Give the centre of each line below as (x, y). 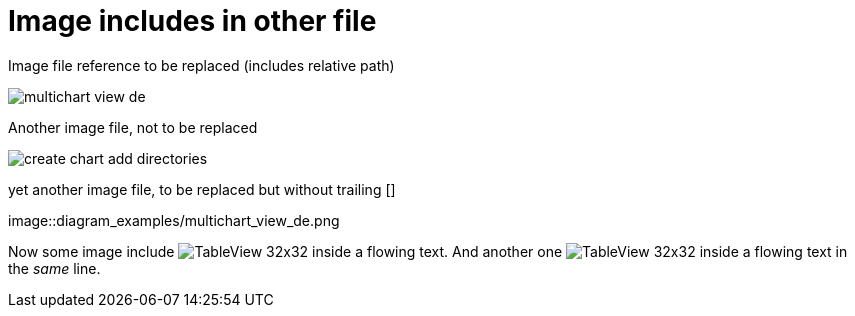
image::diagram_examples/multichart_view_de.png (174, 220)
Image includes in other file (192, 21)
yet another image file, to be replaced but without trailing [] (202, 189)
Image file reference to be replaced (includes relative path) (201, 65)
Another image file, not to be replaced (133, 127)
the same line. (54, 268)
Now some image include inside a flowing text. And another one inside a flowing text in (428, 251)
